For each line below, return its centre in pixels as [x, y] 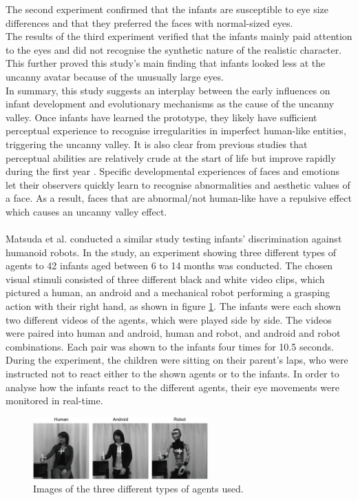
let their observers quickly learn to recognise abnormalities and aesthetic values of [178, 184]
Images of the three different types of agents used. [138, 489]
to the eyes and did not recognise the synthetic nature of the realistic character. [174, 49]
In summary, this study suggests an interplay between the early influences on [168, 90]
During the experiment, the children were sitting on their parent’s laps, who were [177, 360]
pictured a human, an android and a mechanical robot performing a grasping [168, 292]
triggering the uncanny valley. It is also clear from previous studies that [157, 144]
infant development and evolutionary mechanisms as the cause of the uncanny [170, 104]
